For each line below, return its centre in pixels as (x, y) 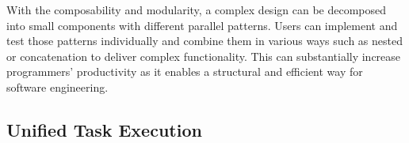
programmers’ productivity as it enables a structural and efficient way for (185, 71)
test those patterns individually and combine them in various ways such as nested (205, 41)
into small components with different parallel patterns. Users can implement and (202, 25)
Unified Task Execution (104, 129)
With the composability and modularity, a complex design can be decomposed (197, 9)
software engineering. (57, 87)
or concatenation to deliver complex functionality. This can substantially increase (204, 56)
